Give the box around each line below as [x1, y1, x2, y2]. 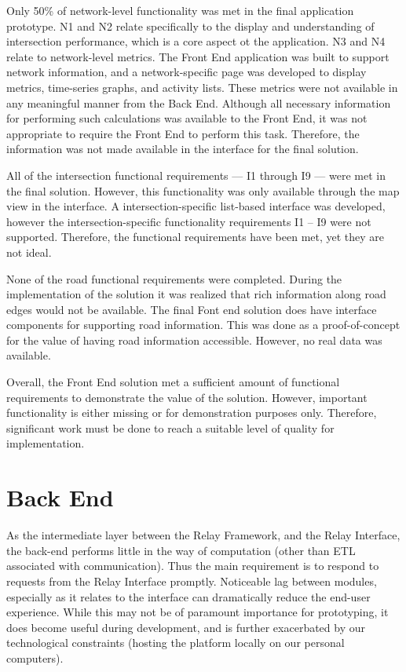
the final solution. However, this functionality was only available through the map [6, 182, 400, 199]
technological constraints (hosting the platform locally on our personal [6, 634, 345, 651]
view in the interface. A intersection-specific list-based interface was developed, [6, 198, 386, 214]
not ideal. [6, 243, 52, 260]
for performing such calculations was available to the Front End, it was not [6, 110, 368, 126]
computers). [6, 649, 64, 666]
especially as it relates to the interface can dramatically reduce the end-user [6, 588, 371, 604]
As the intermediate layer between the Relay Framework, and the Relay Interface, [6, 527, 401, 543]
